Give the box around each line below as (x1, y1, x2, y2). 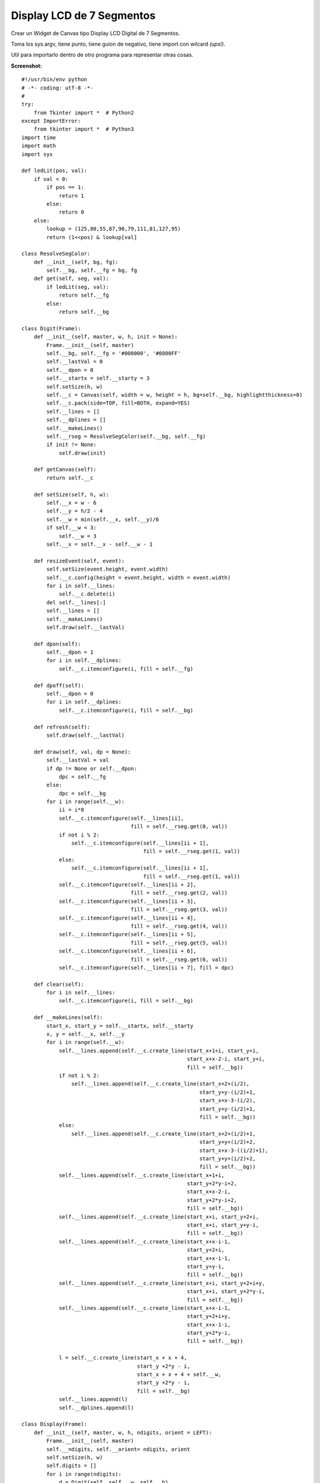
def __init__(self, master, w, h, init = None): (33, 333, 178, 340)
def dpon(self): (33, 641, 81, 647)
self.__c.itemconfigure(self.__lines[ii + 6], (59, 948, 197, 954)
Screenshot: (11, 62, 43, 69)
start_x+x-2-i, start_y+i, (187, 1056, 265, 1062)
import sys (21, 151, 53, 157)
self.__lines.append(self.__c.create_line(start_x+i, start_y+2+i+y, (59, 1280, 265, 1287)
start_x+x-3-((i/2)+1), (199, 1147, 268, 1154)
